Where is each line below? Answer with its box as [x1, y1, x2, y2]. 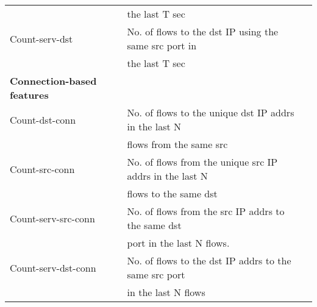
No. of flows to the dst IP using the [127, 24, 279, 38]
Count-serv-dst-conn [10, 260, 96, 275]
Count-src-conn [10, 161, 75, 176]
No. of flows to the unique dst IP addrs [127, 105, 294, 119]
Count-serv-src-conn [10, 211, 95, 225]
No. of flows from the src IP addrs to [127, 204, 285, 218]
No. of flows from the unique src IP [127, 155, 278, 169]
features [10, 88, 49, 102]
